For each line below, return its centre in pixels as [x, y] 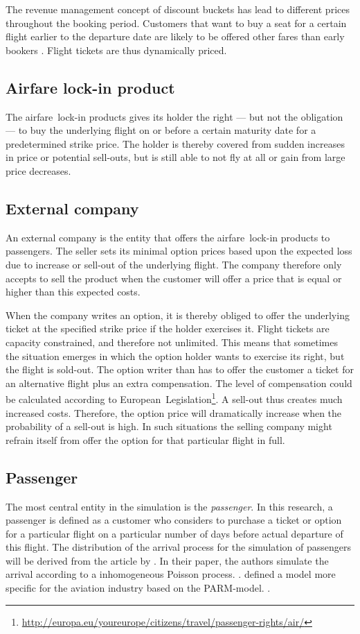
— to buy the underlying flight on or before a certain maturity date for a [161, 130]
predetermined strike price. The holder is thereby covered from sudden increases [175, 143]
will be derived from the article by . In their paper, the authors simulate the [167, 560]
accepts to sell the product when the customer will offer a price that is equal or [174, 278]
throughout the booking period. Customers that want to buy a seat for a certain [176, 23]
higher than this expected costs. [73, 292]
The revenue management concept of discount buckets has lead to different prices [178, 9]
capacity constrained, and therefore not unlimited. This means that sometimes [172, 342]
